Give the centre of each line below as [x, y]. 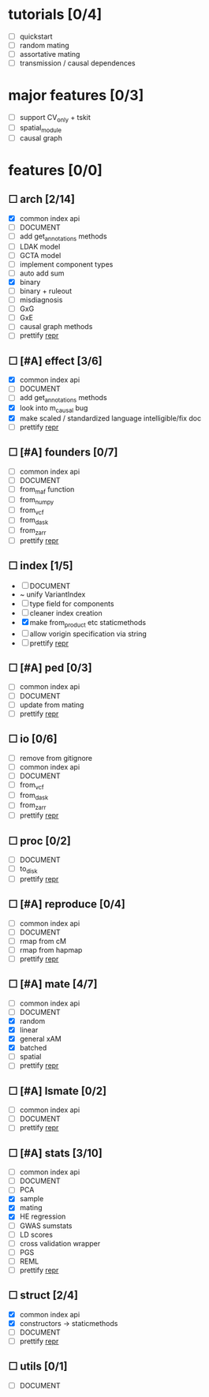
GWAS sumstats [46, 1226]
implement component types [66, 264]
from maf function [47, 490]
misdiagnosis [41, 300]
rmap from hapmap [51, 949]
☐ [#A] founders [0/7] [63, 453]
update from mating [52, 705]
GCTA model [40, 255]
